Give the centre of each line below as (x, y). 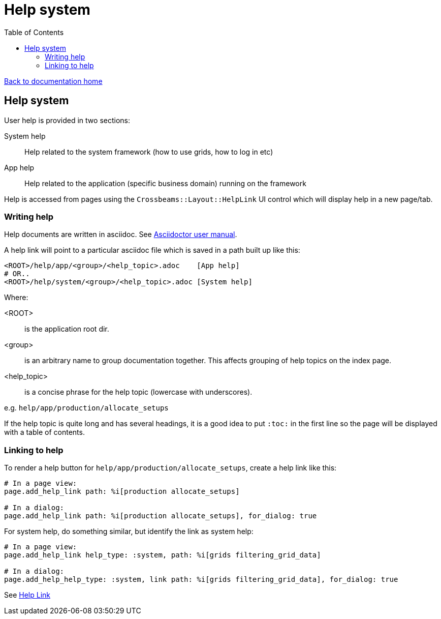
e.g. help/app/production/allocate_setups (86, 408)
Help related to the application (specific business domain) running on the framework (165, 183)
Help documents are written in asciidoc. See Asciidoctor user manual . (121, 234)
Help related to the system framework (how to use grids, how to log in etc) (149, 152)
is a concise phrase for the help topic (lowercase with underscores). (138, 392)
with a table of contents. (44, 432)
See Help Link (27, 595)
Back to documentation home (53, 81)
